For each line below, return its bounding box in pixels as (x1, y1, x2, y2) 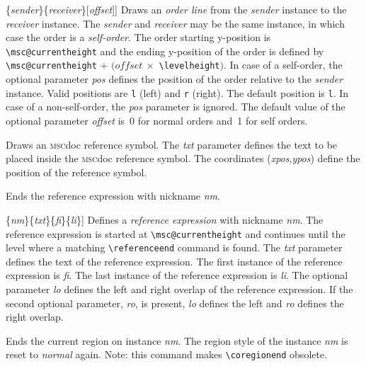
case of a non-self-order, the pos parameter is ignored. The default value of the (6, 99, 345, 114)
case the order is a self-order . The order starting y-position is (6, 30, 271, 45)
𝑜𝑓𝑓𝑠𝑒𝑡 (115, 61, 143, 72)
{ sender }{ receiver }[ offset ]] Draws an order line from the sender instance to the (6, 2, 347, 16)
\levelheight (159, 61, 220, 72)
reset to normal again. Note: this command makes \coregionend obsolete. (6, 347, 328, 362)
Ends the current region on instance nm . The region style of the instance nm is (6, 333, 348, 348)
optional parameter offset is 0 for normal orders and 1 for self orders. (6, 113, 308, 127)
